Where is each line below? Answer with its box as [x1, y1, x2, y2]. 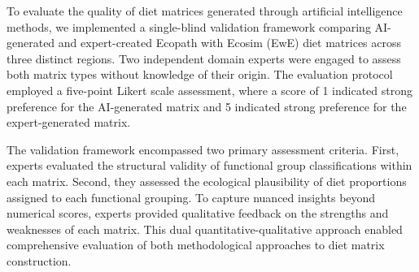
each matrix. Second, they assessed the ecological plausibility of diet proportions [7, 172, 407, 189]
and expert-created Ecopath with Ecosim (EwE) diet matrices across [58, 34, 402, 51]
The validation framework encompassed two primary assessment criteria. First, [7, 140, 399, 158]
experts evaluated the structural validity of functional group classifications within [7, 157, 412, 174]
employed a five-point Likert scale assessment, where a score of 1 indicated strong [7, 81, 412, 98]
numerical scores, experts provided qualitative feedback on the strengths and [7, 205, 389, 222]
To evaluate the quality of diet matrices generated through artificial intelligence [7, 2, 403, 19]
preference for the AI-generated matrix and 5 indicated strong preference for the [7, 97, 407, 114]
